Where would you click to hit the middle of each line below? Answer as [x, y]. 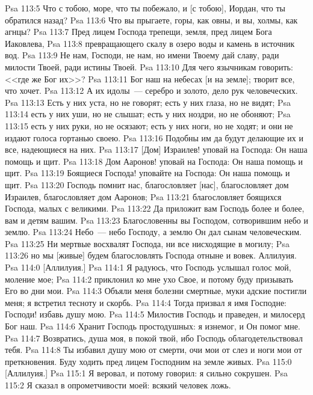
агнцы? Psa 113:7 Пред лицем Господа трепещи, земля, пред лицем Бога [138, 32]
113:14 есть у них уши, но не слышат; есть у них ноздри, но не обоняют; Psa [148, 114]
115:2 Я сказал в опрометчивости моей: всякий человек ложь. [118, 385]
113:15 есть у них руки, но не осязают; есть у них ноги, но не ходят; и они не [149, 125]
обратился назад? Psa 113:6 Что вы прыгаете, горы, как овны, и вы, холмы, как [151, 20]
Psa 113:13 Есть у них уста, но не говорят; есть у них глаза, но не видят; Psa [148, 102]
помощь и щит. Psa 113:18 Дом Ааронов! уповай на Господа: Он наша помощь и [154, 161]
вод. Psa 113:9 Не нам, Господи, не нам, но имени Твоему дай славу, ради [142, 55]
